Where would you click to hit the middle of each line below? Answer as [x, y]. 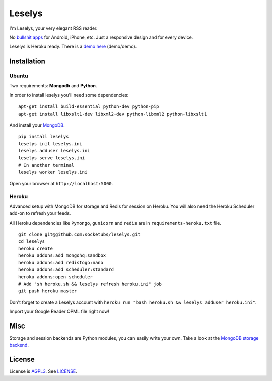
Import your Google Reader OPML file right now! [59, 311]
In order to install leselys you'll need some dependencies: [69, 95]
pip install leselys [44, 137]
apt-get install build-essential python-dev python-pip [89, 107]
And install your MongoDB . [37, 125]
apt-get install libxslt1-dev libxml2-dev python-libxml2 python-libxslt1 [113, 114]
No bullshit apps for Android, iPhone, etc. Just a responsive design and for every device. [101, 37]
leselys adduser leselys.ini [54, 151]
